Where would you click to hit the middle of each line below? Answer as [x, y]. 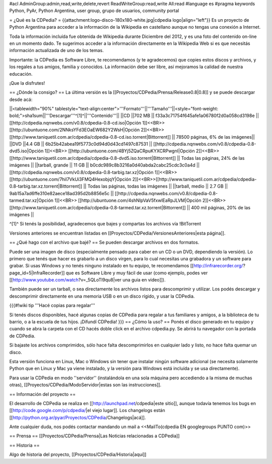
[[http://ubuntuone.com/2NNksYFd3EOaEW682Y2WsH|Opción [75, 130]
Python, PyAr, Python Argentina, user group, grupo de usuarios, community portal [94, 11]
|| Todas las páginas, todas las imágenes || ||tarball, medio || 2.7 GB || [156, 186]
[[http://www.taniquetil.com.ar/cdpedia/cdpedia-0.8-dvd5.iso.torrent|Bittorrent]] [93, 158]
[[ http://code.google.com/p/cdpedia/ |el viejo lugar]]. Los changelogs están [87, 411]
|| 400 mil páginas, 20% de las [219, 207]
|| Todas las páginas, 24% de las [211, 158]
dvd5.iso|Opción [26, 151]
